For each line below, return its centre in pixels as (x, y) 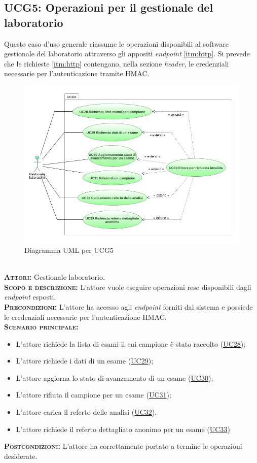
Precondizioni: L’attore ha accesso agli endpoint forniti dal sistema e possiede (128, 306)
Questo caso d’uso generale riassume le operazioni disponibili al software (116, 43)
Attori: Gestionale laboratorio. (54, 277)
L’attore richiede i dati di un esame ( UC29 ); (85, 361)
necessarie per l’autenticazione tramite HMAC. (77, 73)
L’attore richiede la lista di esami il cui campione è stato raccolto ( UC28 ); (131, 343)
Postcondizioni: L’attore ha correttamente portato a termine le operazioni (123, 446)
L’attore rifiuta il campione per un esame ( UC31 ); (94, 395)
